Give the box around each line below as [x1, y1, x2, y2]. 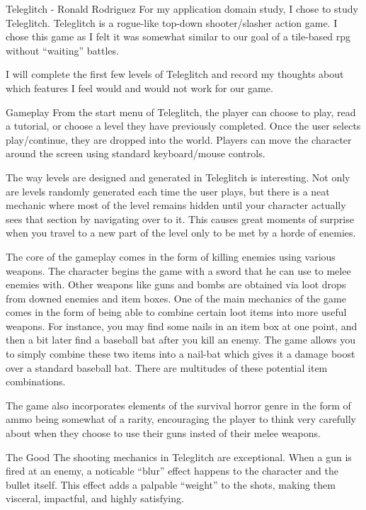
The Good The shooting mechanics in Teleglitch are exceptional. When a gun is [6, 449, 352, 464]
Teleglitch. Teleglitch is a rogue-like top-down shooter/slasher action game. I [6, 15, 338, 30]
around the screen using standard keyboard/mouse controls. [6, 146, 265, 161]
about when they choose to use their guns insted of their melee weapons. [6, 426, 321, 441]
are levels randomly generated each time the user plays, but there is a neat [6, 183, 330, 198]
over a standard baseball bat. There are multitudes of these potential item [6, 360, 328, 375]
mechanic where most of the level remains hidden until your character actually [6, 198, 346, 212]
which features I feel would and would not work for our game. [6, 80, 273, 95]
